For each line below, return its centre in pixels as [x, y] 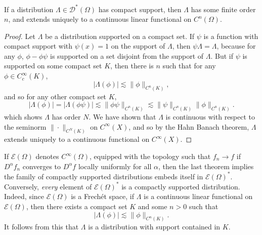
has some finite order [223, 9]
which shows [23, 116]
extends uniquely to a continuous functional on [77, 139]
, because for [236, 46]
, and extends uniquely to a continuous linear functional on [100, 19]
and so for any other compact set [55, 96]
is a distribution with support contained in [154, 227]
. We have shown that [122, 116]
